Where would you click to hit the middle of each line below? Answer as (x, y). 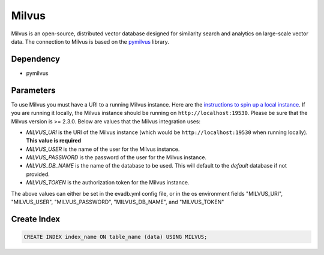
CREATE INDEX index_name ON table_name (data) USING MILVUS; (115, 237)
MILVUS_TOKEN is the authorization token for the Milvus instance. (108, 183)
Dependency (35, 59)
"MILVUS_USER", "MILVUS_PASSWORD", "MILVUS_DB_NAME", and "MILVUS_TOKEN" (118, 202)
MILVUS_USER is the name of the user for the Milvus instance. (103, 149)
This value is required (54, 141)
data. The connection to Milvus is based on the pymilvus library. (90, 41)
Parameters (33, 90)
